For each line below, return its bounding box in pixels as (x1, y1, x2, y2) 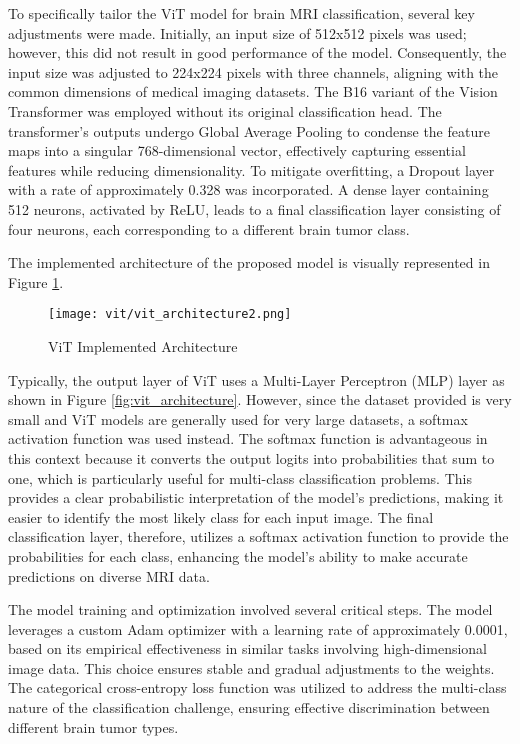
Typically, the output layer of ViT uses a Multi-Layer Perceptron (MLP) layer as (8, 369, 505, 390)
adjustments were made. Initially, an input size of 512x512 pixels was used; (8, 22, 467, 43)
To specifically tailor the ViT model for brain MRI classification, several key (8, 3, 475, 23)
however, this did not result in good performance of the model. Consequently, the (8, 42, 507, 63)
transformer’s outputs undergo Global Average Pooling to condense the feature (8, 120, 490, 141)
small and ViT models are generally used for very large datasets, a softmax (8, 408, 468, 429)
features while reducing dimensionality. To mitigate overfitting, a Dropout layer (8, 159, 495, 180)
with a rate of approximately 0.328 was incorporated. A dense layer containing (8, 179, 489, 200)
